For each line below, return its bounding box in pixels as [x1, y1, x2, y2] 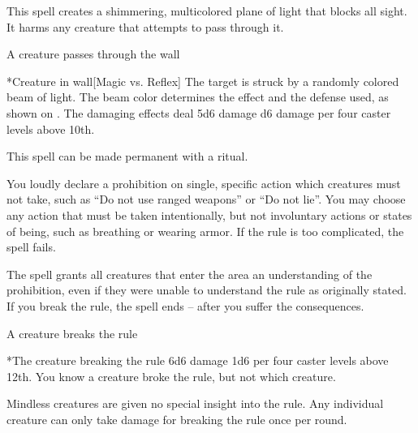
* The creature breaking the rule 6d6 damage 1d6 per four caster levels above [6, 352, 389, 369]
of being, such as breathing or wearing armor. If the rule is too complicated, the [6, 222, 404, 239]
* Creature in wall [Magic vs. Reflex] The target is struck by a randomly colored [6, 72, 399, 89]
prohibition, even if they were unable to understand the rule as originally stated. [6, 281, 407, 298]
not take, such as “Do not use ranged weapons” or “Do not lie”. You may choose [6, 191, 406, 208]
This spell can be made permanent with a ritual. [6, 148, 248, 165]
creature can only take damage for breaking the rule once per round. [6, 410, 347, 427]
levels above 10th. [6, 120, 95, 137]
